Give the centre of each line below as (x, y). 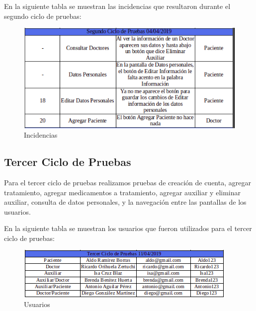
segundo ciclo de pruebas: (43, 16)
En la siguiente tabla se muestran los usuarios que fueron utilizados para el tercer (128, 228)
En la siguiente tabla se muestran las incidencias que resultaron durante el (117, 6)
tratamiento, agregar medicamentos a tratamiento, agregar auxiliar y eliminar (122, 192)
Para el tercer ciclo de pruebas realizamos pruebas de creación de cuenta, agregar (128, 182)
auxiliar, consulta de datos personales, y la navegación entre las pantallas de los (125, 202)
